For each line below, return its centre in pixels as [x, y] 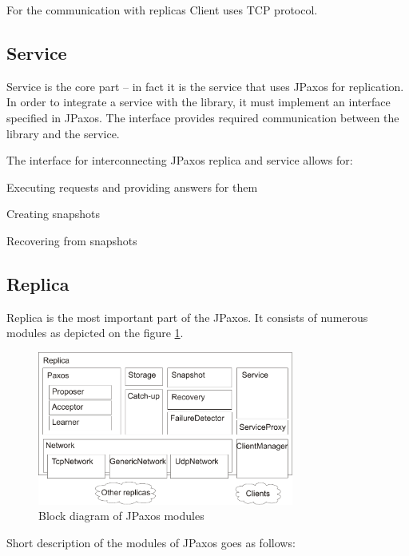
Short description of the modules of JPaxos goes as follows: [151, 542]
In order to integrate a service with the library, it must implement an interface [199, 102]
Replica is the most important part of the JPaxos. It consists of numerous [187, 317]
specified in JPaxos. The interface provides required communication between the [203, 117]
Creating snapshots [53, 214]
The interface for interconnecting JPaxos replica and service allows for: [180, 160]
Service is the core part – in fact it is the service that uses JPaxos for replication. [205, 86]
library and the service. [63, 133]
